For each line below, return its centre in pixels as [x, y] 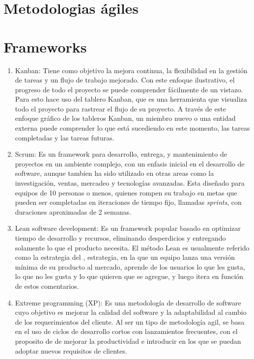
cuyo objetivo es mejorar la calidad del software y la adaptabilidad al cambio [131, 312]
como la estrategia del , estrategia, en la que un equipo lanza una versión [125, 257]
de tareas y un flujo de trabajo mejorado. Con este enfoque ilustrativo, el [125, 80]
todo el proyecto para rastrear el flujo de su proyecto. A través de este [120, 108]
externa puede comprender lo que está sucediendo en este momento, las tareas [132, 128]
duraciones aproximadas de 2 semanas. [73, 211]
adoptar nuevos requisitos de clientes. [71, 350]
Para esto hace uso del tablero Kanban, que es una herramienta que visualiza [131, 99]
